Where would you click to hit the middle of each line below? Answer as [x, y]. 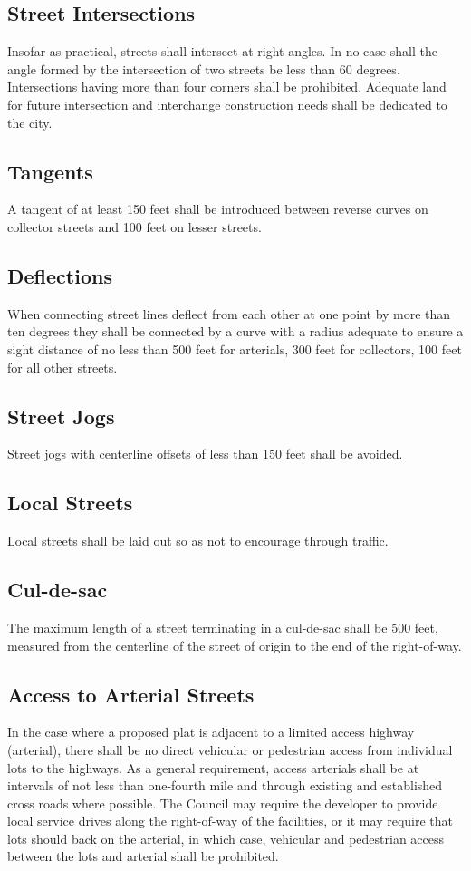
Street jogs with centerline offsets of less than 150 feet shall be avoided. [205, 454]
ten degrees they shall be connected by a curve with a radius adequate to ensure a [235, 331]
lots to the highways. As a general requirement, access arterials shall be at [213, 767]
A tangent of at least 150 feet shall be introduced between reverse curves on [218, 209]
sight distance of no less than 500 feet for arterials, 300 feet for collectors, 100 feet [235, 348]
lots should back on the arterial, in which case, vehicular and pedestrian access [226, 838]
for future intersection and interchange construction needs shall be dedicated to [227, 104]
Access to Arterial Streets [131, 694]
